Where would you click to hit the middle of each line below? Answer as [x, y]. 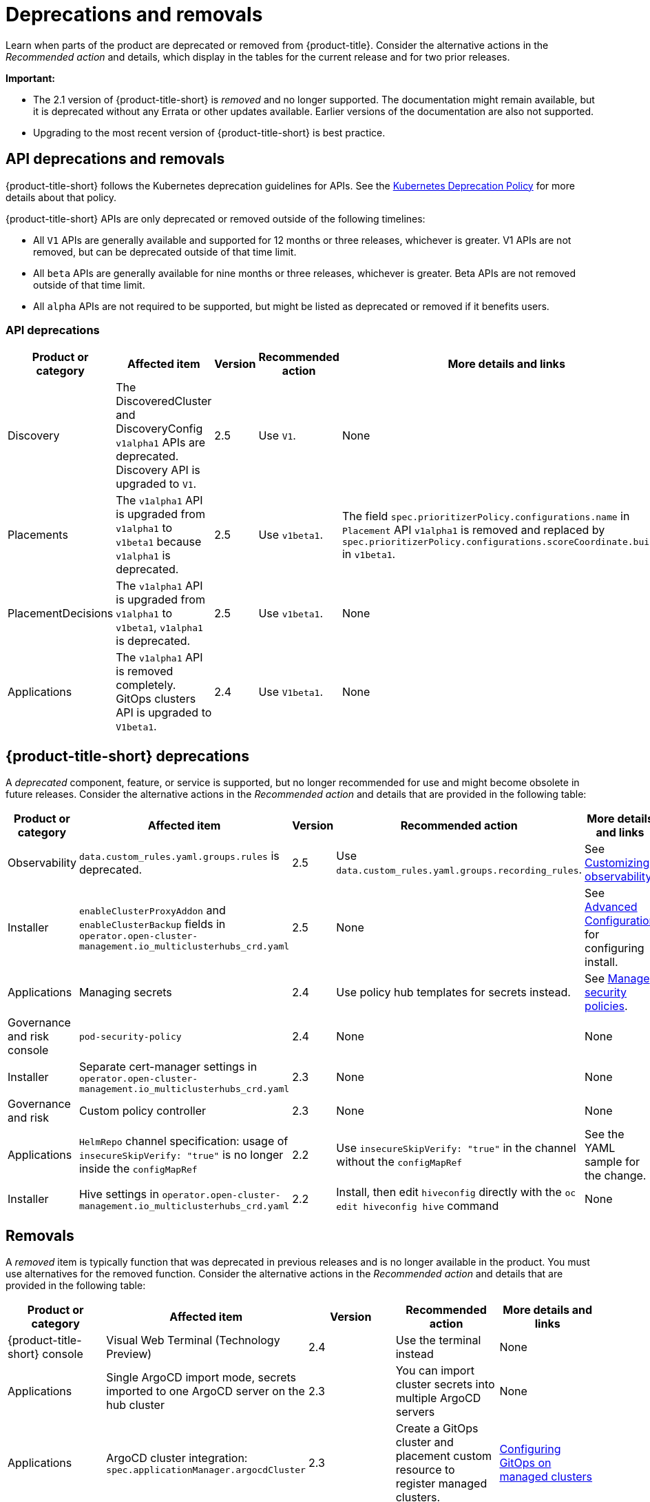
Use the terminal [438, 1340]
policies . [606, 1006]
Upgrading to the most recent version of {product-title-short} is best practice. [209, 132]
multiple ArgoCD [438, 1398]
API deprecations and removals [115, 159]
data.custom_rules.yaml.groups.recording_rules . [459, 870]
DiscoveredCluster [164, 401]
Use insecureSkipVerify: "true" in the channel [456, 1148]
